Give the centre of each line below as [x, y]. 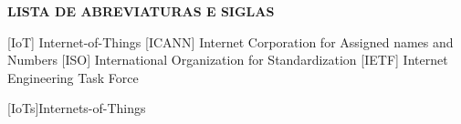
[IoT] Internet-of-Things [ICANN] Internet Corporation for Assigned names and [230, 41]
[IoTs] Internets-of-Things [77, 108]
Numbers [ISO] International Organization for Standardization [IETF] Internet [228, 60]
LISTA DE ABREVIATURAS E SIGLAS [141, 11]
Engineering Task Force [73, 77]
